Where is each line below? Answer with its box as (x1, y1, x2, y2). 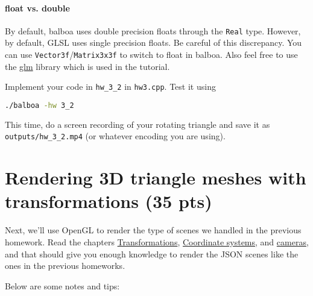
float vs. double (5, 1, 70, 14)
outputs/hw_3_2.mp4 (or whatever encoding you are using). (5, 130, 226, 142)
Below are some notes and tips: (5, 279, 120, 292)
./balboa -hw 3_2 (5, 101, 74, 110)
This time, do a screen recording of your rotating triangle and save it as (5, 118, 270, 130)
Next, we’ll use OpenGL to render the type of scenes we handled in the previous (5, 224, 302, 236)
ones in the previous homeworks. (5, 259, 125, 272)
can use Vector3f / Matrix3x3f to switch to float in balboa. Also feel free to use (5, 48, 298, 61)
